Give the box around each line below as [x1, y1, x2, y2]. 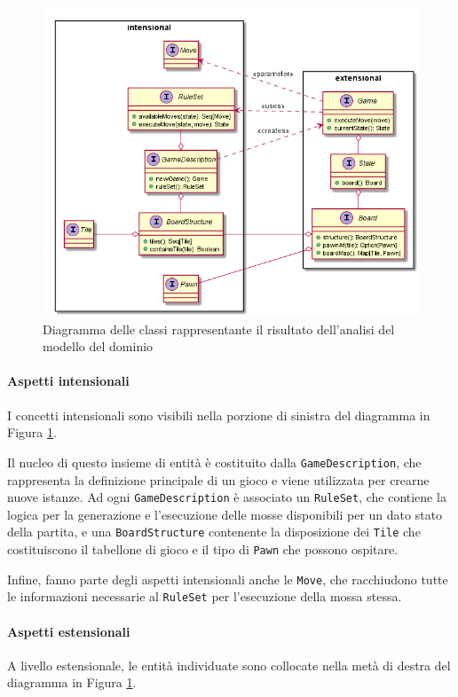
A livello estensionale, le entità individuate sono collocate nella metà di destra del [7, 655, 451, 674]
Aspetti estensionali [7, 622, 130, 640]
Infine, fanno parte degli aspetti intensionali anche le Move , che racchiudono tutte [7, 569, 448, 588]
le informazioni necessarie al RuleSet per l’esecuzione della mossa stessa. [7, 587, 402, 606]
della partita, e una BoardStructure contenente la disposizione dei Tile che [7, 522, 421, 541]
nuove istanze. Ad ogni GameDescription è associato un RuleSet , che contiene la [7, 488, 446, 506]
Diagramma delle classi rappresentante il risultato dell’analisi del [43, 319, 395, 338]
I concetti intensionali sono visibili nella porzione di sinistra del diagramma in [7, 405, 430, 424]
